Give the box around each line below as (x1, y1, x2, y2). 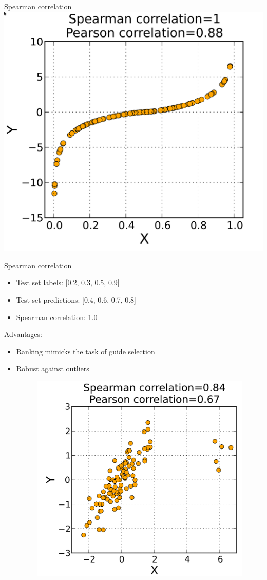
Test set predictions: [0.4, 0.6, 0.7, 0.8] (16, 294, 137, 305)
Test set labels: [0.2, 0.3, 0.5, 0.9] (16, 277, 120, 288)
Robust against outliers (16, 363, 89, 374)
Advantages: (4, 329, 42, 340)
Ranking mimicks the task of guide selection (16, 346, 155, 357)
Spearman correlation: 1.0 (16, 311, 98, 322)
